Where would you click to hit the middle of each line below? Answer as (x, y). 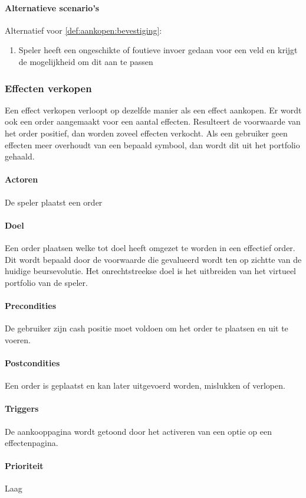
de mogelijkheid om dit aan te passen (86, 61)
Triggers (22, 409)
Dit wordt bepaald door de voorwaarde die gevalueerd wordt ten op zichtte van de (153, 259)
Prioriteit (24, 466)
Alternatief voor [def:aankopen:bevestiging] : (83, 30)
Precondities (31, 305)
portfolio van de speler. (46, 282)
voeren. (18, 339)
